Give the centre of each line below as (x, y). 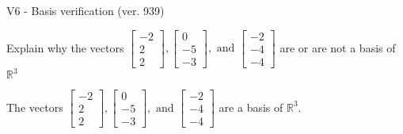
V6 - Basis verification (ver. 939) (86, 10)
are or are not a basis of (338, 47)
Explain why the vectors (65, 47)
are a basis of (251, 107)
